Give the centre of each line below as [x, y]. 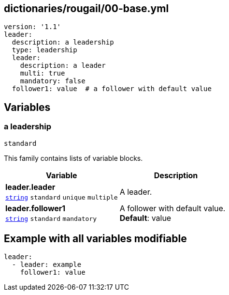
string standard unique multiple [62, 197]
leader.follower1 [36, 208]
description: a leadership [63, 42]
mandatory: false [53, 81]
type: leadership [44, 50]
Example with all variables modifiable [95, 239]
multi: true [43, 73]
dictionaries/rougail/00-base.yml [86, 8]
